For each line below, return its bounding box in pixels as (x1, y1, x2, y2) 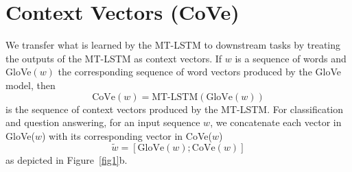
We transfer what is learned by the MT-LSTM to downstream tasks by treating (5, 38, 341, 52)
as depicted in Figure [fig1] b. (5, 152, 128, 167)
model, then (5, 77, 56, 92)
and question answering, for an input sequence (5, 115, 200, 130)
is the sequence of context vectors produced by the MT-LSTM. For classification (5, 101, 344, 116)
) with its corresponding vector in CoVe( (41, 128, 212, 143)
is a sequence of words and (235, 51, 347, 65)
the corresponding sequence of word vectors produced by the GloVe (58, 64, 341, 79)
